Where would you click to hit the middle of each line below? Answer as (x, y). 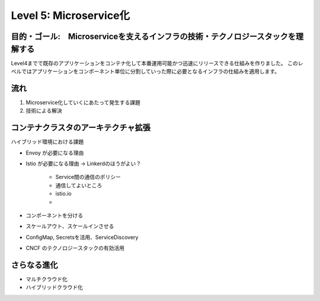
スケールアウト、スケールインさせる (70, 226)
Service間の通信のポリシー (88, 177)
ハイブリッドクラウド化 (54, 287)
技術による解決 (44, 111)
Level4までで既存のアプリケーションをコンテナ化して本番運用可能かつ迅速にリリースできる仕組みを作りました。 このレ (157, 63)
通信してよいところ (79, 185)
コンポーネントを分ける (54, 215)
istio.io (63, 194)
